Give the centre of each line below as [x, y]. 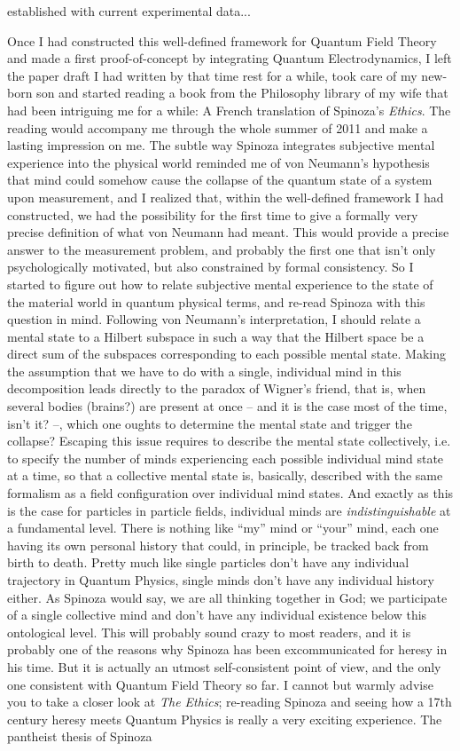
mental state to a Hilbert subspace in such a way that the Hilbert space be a [216, 336]
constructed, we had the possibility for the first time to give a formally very [213, 214]
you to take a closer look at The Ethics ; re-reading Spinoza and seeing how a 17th [230, 702]
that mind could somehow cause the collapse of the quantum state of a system [220, 180]
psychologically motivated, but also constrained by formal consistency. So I [211, 267]
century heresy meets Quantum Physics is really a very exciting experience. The [225, 719]
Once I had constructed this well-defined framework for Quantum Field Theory [222, 40]
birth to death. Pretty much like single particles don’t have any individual [208, 562]
